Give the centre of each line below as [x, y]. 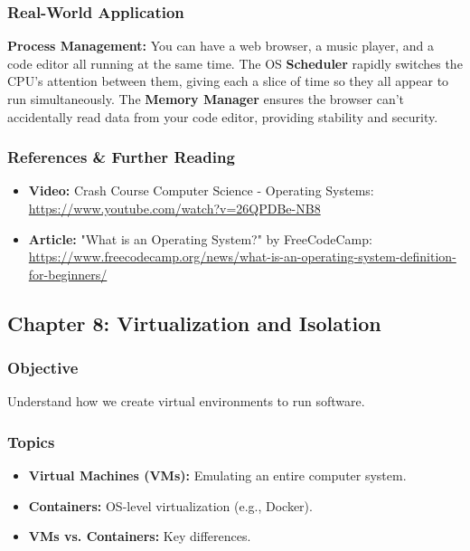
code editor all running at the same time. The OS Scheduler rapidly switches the [235, 63]
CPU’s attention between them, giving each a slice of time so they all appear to [228, 81]
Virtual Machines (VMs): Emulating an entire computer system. [217, 475]
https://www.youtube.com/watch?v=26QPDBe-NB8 [174, 208]
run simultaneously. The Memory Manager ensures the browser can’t [206, 99]
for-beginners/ [68, 274]
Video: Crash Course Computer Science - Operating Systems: [201, 190]
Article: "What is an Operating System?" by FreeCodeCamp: [200, 238]
